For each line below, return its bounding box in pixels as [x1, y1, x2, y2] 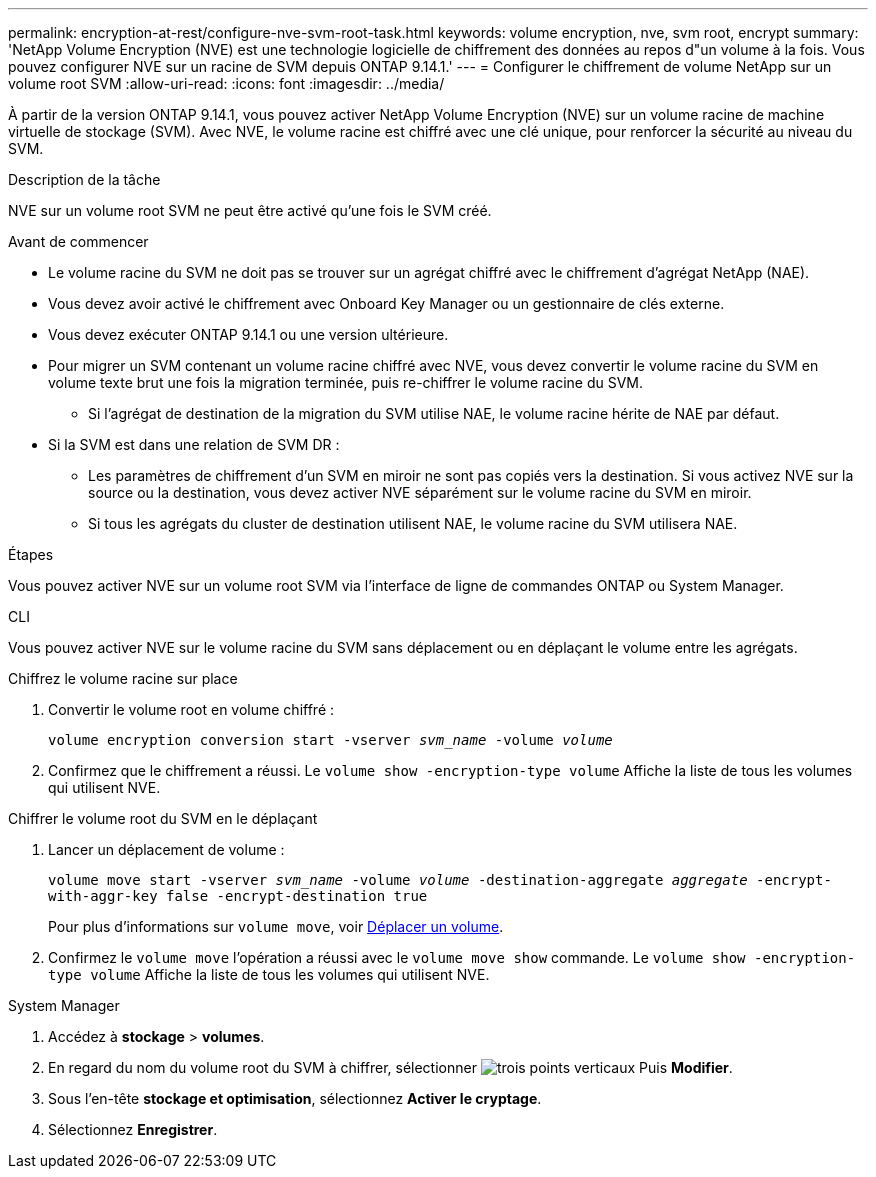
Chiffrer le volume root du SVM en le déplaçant [8, 810, 318, 827]
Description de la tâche [8, 171, 161, 188]
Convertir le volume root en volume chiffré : [48, 701, 335, 718]
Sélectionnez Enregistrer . [48, 1121, 218, 1138]
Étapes [8, 546, 54, 563]
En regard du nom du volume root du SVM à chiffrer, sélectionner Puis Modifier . [48, 1059, 733, 1076]
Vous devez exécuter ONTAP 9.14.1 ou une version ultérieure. [48, 326, 449, 343]
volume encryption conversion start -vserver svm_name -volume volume [48, 732, 613, 748]
